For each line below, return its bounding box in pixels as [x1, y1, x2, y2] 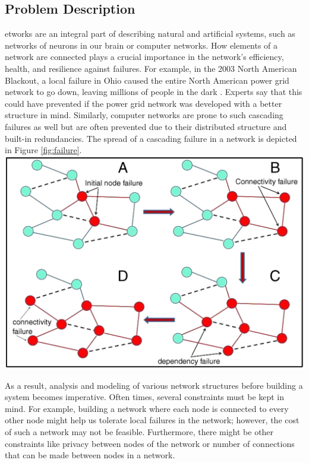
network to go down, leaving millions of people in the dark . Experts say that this [5, 85, 302, 98]
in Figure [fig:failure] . [5, 144, 82, 156]
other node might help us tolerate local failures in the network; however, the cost [5, 414, 299, 426]
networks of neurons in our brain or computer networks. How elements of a [5, 39, 278, 51]
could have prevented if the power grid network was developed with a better [5, 97, 282, 109]
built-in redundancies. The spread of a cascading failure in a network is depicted [5, 132, 297, 144]
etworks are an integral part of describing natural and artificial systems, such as [5, 27, 295, 40]
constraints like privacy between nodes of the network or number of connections [5, 437, 295, 449]
